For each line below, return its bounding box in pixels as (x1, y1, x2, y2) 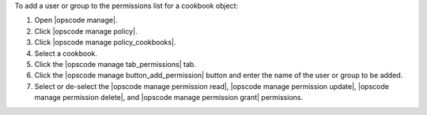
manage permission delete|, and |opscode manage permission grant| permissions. (34, 93, 304, 102)
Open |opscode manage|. (34, 16, 118, 25)
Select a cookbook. (34, 48, 98, 58)
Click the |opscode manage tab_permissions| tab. (34, 59, 197, 69)
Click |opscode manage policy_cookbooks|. (34, 38, 176, 47)
